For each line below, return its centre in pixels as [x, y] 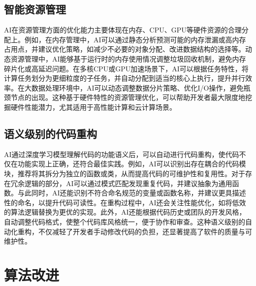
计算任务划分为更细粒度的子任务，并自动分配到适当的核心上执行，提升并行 [125, 78]
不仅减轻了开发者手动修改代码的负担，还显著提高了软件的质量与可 [145, 231]
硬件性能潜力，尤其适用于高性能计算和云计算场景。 [93, 107]
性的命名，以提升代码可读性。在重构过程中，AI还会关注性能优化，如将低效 [125, 202]
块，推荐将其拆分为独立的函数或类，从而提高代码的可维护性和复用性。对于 [125, 173]
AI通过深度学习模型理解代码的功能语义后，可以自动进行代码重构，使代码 [122, 154]
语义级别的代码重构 [50, 133]
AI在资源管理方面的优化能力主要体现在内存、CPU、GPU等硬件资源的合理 [123, 30]
